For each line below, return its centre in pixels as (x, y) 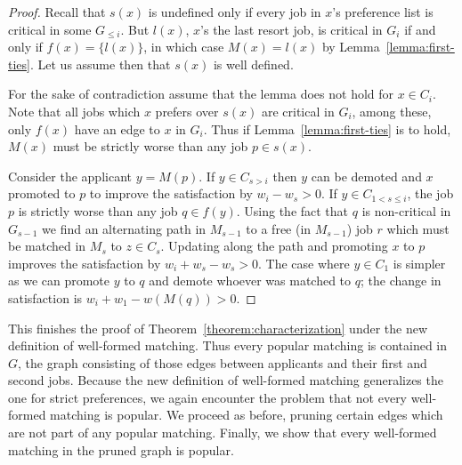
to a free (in (279, 228)
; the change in (401, 281)
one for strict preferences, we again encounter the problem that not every (208, 397)
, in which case (184, 47)
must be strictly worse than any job (150, 146)
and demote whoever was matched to (250, 281)
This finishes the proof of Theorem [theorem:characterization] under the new (218, 328)
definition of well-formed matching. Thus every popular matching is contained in (228, 345)
